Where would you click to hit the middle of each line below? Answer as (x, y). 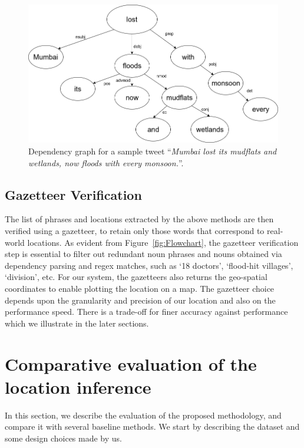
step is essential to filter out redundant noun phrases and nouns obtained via (143, 254)
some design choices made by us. (63, 438)
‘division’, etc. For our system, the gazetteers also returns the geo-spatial (136, 277)
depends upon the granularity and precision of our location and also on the (140, 300)
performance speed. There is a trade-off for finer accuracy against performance (146, 312)
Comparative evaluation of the (131, 363)
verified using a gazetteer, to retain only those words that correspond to (135, 230)
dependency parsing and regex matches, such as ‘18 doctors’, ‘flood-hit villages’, (149, 265)
